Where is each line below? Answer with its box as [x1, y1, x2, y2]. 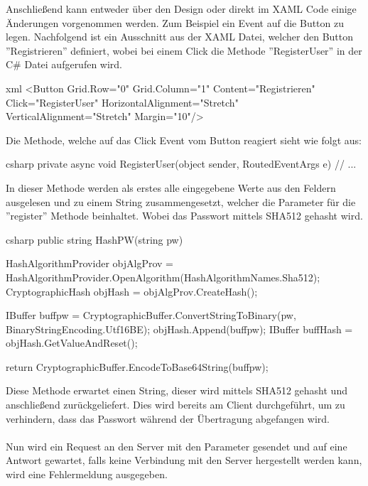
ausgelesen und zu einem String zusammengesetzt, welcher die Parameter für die [6, 194, 356, 209]
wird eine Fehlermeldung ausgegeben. [6, 467, 168, 482]
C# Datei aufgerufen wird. [6, 57, 123, 72]
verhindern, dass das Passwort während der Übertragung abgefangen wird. [6, 411, 330, 426]
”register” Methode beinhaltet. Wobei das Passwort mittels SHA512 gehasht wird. [6, 208, 363, 223]
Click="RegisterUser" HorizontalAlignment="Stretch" [6, 94, 239, 109]
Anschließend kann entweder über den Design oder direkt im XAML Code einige [6, 1, 357, 16]
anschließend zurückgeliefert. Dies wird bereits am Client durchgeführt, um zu [6, 397, 345, 412]
